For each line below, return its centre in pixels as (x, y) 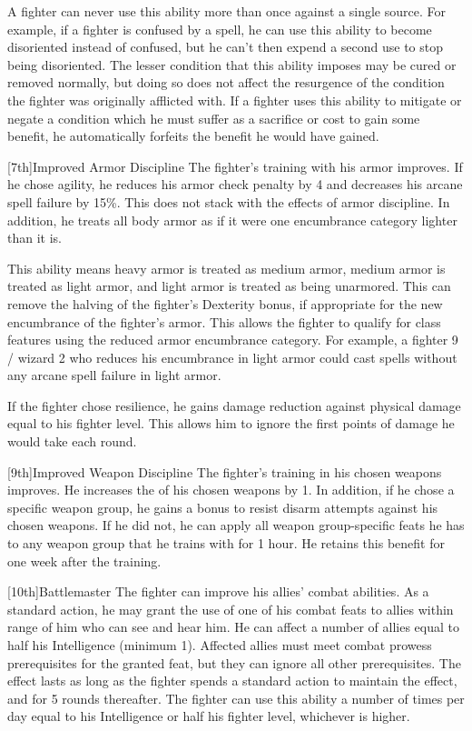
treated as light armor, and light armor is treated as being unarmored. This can (229, 286)
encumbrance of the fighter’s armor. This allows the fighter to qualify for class (224, 321)
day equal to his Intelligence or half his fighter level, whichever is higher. (209, 716)
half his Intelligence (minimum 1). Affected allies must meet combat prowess (220, 645)
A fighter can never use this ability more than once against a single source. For (226, 11)
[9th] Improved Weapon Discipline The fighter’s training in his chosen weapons (225, 471)
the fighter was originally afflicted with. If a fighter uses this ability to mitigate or (235, 100)
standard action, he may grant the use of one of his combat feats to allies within (231, 609)
